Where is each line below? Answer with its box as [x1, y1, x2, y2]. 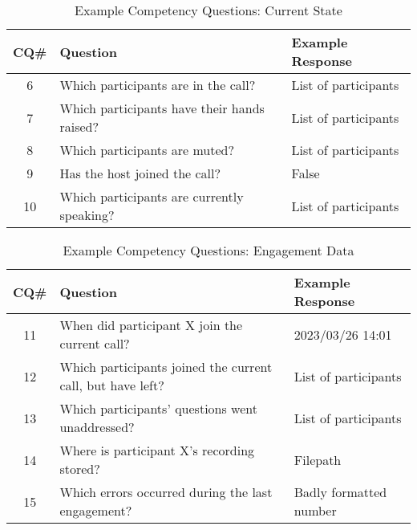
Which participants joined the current [59, 357, 273, 376]
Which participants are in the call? [59, 75, 256, 94]
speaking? [59, 206, 115, 224]
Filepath [294, 450, 342, 469]
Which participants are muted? [59, 141, 234, 159]
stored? [59, 459, 100, 478]
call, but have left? [59, 376, 164, 394]
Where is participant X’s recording [59, 441, 255, 459]
